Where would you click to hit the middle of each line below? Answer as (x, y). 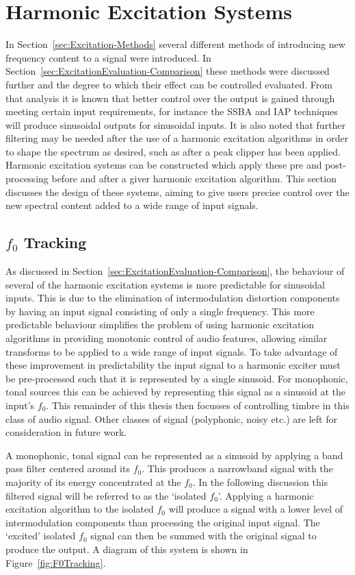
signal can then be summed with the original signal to (203, 536)
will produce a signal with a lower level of (256, 509)
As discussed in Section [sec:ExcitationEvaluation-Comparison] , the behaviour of (175, 271)
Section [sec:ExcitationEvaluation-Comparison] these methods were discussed (168, 71)
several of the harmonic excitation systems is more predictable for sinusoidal (165, 284)
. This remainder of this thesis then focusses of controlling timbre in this (198, 405)
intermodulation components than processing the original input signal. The (163, 522)
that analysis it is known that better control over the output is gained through (170, 98)
